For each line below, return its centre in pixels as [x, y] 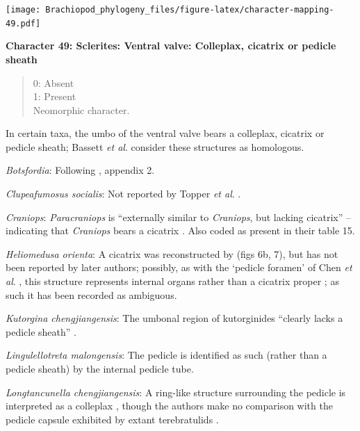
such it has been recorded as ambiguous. [91, 294]
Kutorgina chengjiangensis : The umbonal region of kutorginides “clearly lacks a [174, 318]
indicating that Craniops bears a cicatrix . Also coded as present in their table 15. [180, 230]
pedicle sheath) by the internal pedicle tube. [100, 368]
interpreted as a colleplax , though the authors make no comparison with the [169, 406]
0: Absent [54, 82]
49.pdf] [23, 23]
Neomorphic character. [81, 109]
